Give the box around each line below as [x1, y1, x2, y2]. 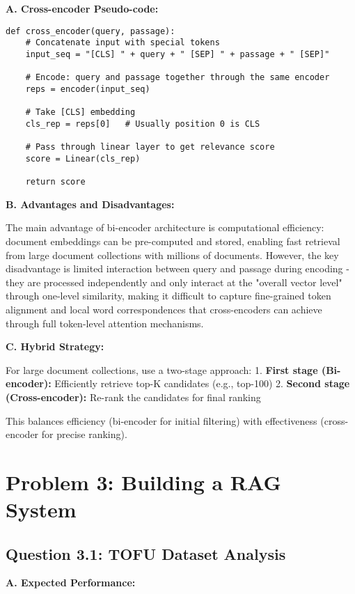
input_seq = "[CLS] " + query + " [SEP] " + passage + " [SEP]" [25, 49, 330, 59]
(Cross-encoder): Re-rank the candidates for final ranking [6, 389, 261, 404]
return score [25, 177, 86, 187]
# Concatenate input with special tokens [25, 38, 220, 48]
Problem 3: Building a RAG [6, 467, 281, 496]
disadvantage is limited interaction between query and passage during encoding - [6, 261, 349, 276]
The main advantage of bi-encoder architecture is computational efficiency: [6, 220, 324, 235]
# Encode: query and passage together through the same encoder [25, 72, 330, 83]
